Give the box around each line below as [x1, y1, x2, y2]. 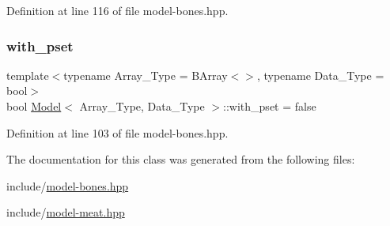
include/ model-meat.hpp [6, 204, 125, 220]
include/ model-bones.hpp [6, 177, 129, 194]
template [6, 66, 49, 83]
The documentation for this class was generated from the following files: [6, 151, 355, 168]
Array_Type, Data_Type [79, 98, 205, 114]
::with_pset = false [223, 98, 316, 114]
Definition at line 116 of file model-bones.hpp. [6, 2, 229, 18]
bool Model [6, 98, 62, 114]
